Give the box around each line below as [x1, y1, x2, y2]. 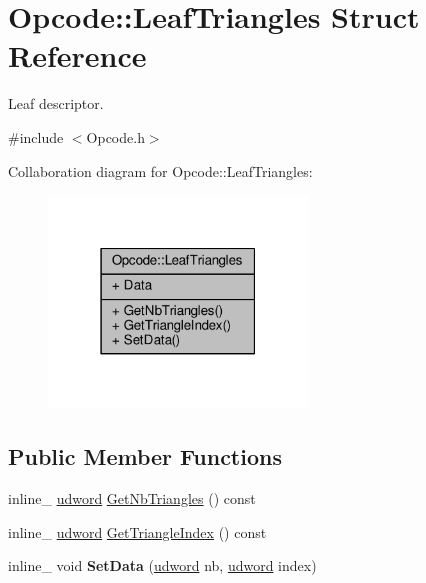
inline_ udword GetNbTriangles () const [8, 488, 256, 509]
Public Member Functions [8, 441, 282, 472]
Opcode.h [86, 126, 145, 147]
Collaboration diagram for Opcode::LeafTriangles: [8, 160, 313, 181]
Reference [8, 35, 147, 76]
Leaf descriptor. [8, 93, 104, 114]
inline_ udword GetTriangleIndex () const [8, 521, 267, 542]
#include [8, 126, 64, 147]
